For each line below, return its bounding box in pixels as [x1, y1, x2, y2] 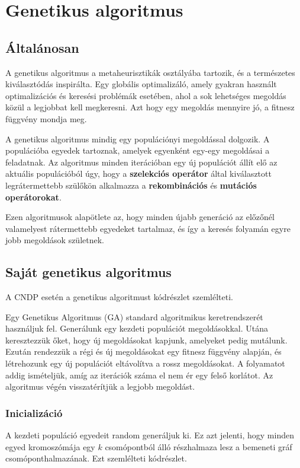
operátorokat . [5, 190, 62, 203]
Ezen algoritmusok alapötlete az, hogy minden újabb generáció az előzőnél [5, 211, 275, 223]
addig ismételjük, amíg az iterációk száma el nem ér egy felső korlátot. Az [5, 368, 273, 381]
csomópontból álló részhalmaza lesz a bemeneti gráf [105, 440, 292, 453]
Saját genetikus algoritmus [5, 263, 172, 281]
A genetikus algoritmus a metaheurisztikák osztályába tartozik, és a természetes [5, 66, 295, 78]
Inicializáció [5, 405, 63, 420]
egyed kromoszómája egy [5, 440, 95, 453]
